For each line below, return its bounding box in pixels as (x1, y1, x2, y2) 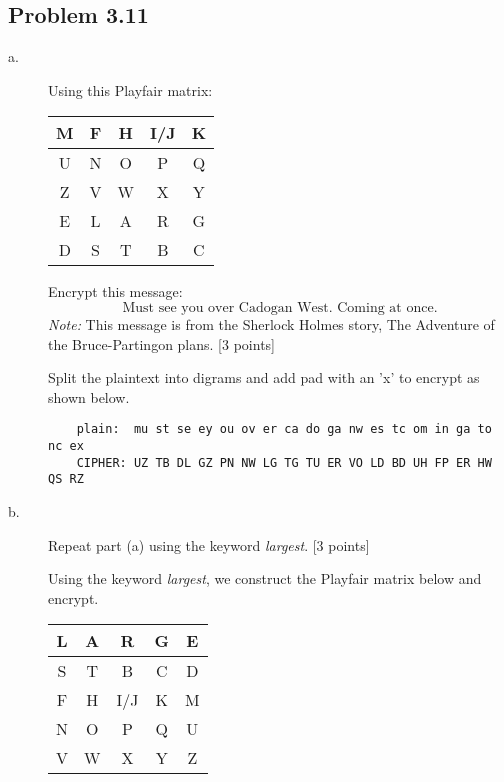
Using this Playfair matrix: (48, 79, 213, 100)
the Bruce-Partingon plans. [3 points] (48, 333, 275, 354)
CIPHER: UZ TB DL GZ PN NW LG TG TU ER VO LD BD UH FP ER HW (76, 455, 492, 470)
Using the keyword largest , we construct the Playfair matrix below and (48, 568, 482, 589)
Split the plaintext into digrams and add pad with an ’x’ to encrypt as (48, 367, 480, 388)
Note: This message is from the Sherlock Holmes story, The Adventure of (48, 313, 495, 334)
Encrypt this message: (48, 281, 183, 302)
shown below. (48, 386, 130, 407)
